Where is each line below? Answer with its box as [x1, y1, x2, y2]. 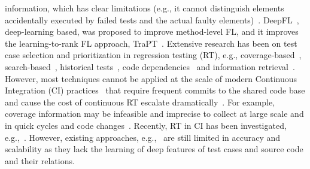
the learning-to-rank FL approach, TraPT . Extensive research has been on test [5, 37, 297, 49]
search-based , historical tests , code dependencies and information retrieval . [5, 60, 295, 73]
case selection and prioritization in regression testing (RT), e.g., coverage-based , [5, 49, 302, 61]
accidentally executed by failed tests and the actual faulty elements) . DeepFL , [5, 13, 299, 26]
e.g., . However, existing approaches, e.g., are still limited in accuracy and [5, 131, 281, 143]
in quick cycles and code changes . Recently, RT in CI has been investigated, [5, 119, 287, 131]
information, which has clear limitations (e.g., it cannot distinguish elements [5, 2, 284, 14]
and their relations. [5, 154, 75, 167]
